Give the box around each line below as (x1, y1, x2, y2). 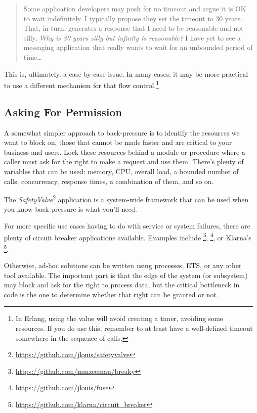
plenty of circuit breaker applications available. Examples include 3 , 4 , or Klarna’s (4, 230, 252, 242)
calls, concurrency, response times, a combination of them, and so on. (4, 176, 214, 186)
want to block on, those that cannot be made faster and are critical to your (4, 137, 232, 147)
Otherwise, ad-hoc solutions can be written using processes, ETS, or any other (4, 260, 242, 271)
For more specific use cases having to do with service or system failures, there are (4, 221, 251, 231)
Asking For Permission (4, 104, 122, 119)
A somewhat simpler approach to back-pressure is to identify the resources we (4, 127, 240, 138)
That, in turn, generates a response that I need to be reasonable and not (23, 23, 244, 33)
